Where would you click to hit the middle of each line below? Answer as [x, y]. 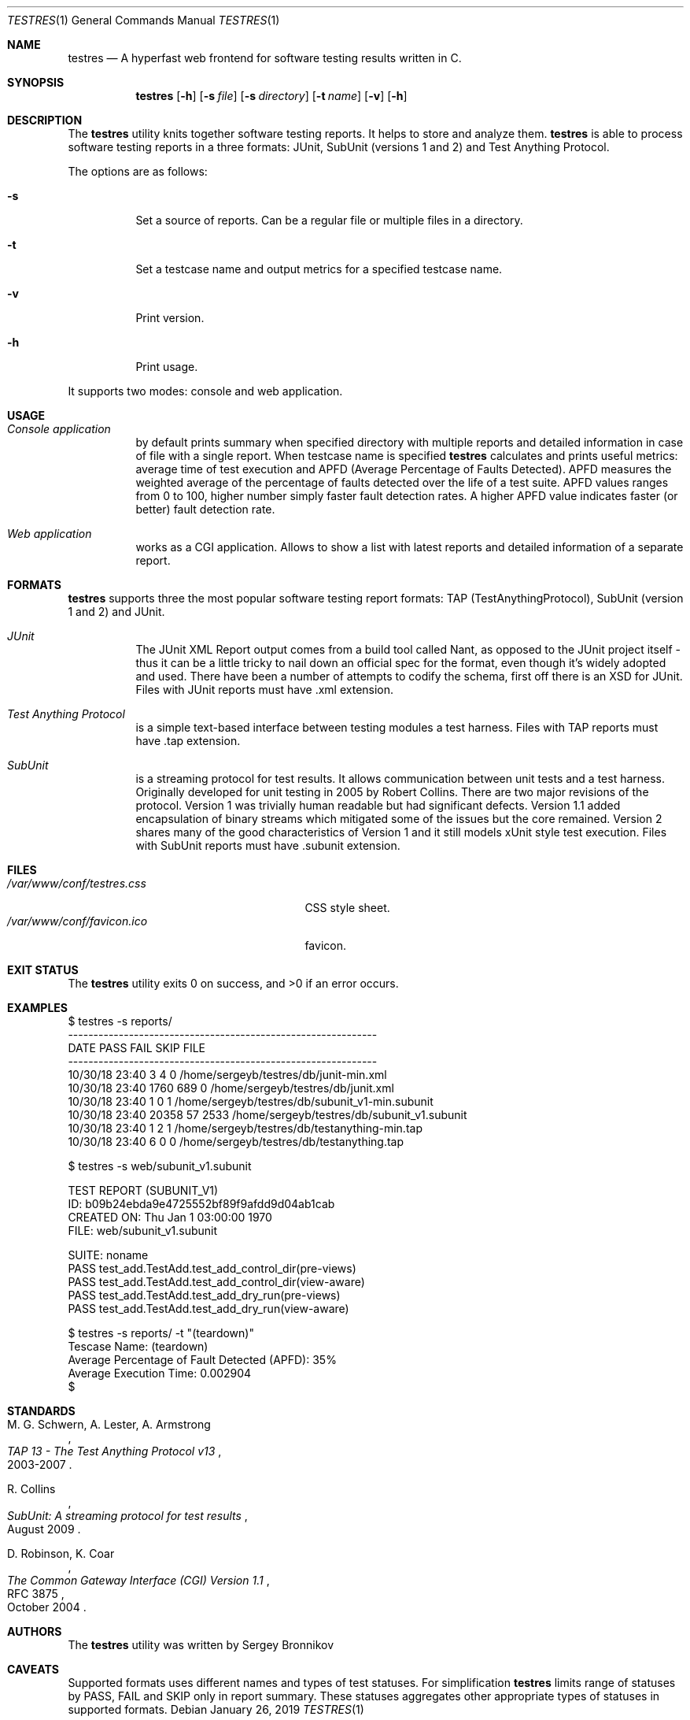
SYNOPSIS [36, 82]
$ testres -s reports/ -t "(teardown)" [161, 1333]
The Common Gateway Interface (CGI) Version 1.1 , [138, 1580]
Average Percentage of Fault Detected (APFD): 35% [202, 1360]
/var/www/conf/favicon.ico [77, 921]
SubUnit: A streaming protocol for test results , [127, 1516]
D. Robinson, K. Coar [61, 1553]
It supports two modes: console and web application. [205, 391]
